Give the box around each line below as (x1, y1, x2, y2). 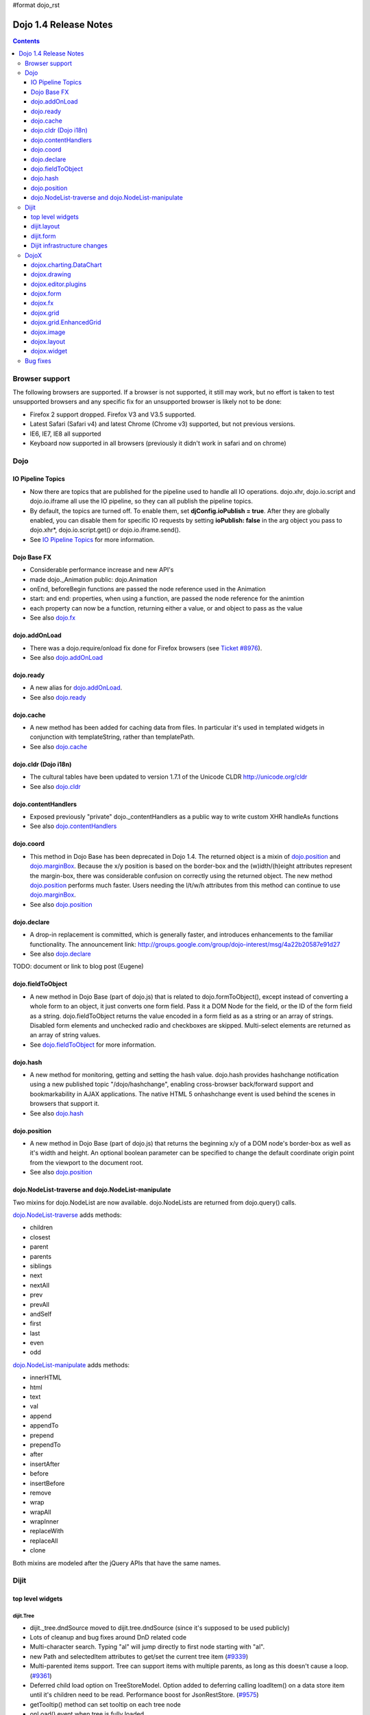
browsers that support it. (29, 1100, 99, 1108)
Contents (12, 36, 40, 45)
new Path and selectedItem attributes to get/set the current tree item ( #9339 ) (29, 1652, 249, 1660)
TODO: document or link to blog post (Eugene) (12, 962, 144, 971)
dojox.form (31, 289, 62, 298)
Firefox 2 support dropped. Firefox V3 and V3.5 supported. (29, 410, 196, 418)
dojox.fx (31, 299, 54, 307)
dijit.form (31, 232, 56, 240)
